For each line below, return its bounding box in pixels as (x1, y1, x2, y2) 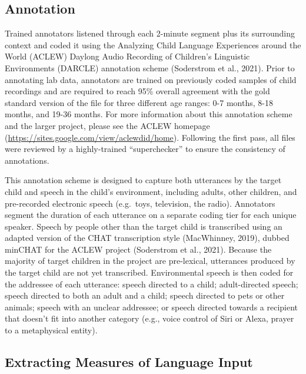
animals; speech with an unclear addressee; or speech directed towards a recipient (5, 300, 298, 313)
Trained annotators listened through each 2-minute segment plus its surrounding (5, 27, 295, 39)
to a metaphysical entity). (5, 324, 98, 336)
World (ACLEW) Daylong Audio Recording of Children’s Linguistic (5, 50, 250, 62)
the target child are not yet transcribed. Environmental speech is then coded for (5, 266, 294, 279)
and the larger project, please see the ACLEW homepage (5, 119, 210, 131)
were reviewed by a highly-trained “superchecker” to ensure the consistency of (5, 143, 285, 155)
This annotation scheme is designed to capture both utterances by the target (5, 174, 282, 186)
